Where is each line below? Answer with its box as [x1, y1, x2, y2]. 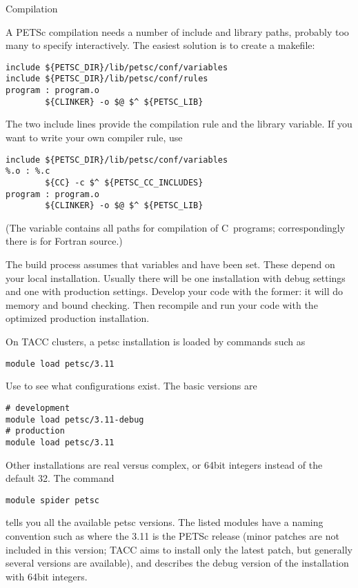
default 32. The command [6, 471, 115, 485]
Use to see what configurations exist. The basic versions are [6, 378, 257, 393]
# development [6, 403, 70, 413]
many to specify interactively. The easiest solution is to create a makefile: [6, 38, 315, 52]
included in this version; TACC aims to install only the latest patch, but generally [6, 542, 352, 556]
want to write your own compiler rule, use [6, 130, 183, 144]
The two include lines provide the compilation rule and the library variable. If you [6, 116, 352, 131]
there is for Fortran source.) [6, 234, 123, 248]
